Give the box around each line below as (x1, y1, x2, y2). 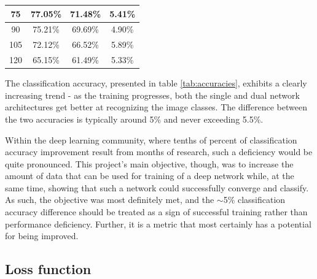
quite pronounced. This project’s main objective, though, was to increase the (5, 157, 294, 170)
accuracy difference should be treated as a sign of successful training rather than (5, 205, 308, 218)
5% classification (223, 193, 286, 206)
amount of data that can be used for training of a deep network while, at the (5, 169, 294, 182)
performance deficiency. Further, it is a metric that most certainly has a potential (5, 217, 311, 230)
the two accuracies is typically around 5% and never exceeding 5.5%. (5, 112, 264, 125)
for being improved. (5, 229, 79, 242)
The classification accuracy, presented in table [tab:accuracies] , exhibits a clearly (5, 77, 307, 90)
